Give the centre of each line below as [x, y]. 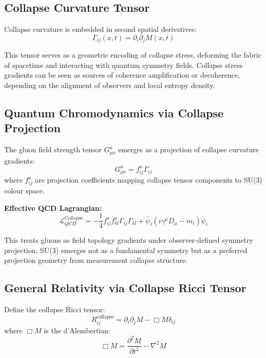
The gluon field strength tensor [53, 149]
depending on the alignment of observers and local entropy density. [110, 85]
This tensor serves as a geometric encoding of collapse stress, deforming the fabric [133, 55]
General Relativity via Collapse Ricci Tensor [125, 288]
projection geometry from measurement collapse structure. [96, 260]
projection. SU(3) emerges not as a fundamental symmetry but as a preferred [126, 250]
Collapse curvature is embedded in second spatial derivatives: [100, 29]
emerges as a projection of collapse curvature [188, 149]
